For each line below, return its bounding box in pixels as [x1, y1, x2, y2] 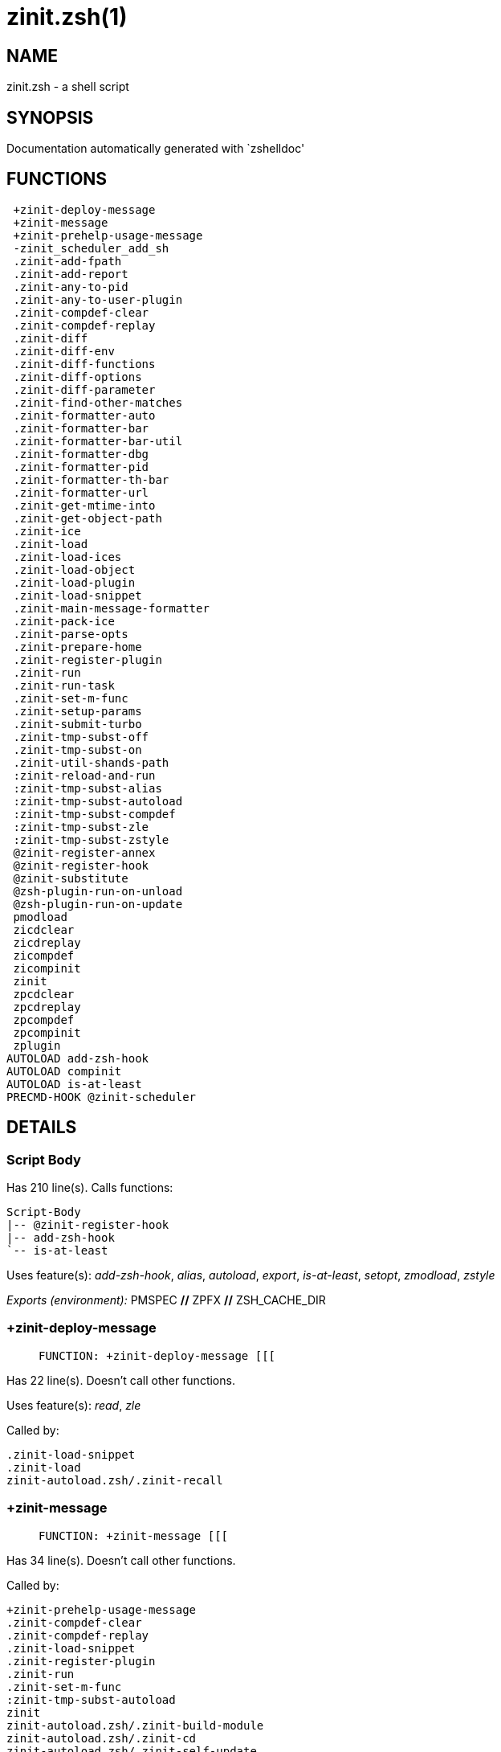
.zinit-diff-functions [13, 357, 156, 370]
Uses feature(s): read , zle [6, 1398, 141, 1412]
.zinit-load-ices [13, 550, 122, 563]
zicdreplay [13, 935, 81, 949]
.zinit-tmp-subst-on [13, 743, 142, 756]
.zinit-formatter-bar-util [13, 434, 183, 448]
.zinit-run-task [13, 678, 115, 692]
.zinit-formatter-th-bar [13, 473, 169, 486]
